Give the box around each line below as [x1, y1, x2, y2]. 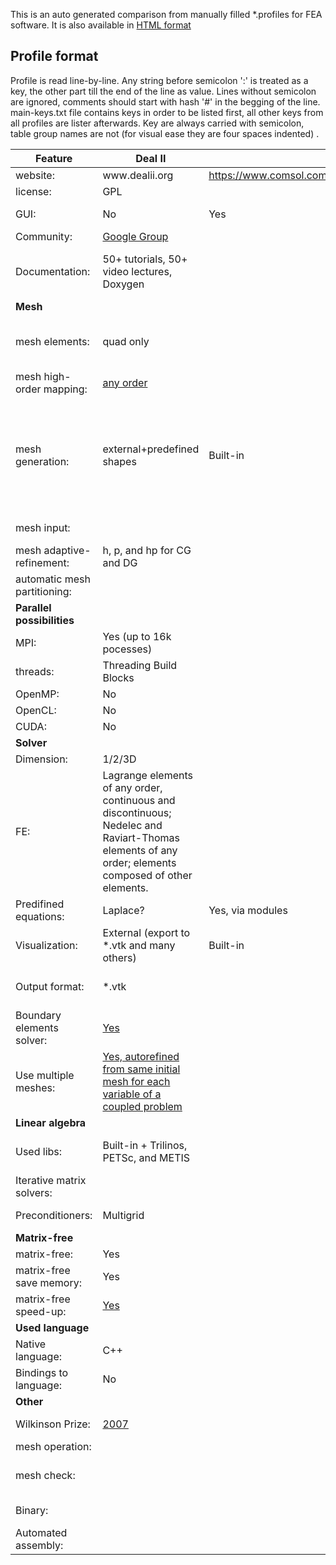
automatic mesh [15, 572, 91, 586]
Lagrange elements [102, 768, 194, 782]
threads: [15, 664, 55, 678]
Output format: [15, 979, 85, 993]
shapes [102, 454, 137, 468]
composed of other [102, 868, 193, 882]
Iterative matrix [15, 1173, 87, 1187]
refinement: [15, 555, 70, 569]
